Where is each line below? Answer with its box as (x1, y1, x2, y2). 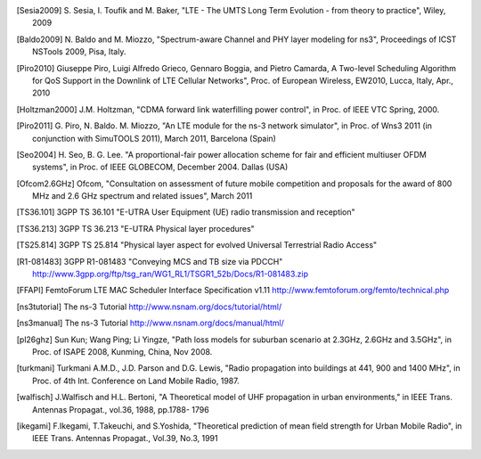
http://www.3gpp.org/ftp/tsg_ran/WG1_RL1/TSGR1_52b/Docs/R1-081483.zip (32, 268, 309, 280)
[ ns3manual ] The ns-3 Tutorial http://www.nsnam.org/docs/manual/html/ (16, 317, 285, 329)
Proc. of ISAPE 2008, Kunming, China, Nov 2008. (32, 346, 213, 357)
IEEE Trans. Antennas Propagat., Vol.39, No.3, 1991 (32, 433, 218, 444)
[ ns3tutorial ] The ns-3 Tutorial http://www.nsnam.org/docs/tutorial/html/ (16, 301, 282, 312)
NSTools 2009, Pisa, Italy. (32, 46, 126, 57)
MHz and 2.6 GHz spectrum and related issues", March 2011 (32, 191, 253, 201)
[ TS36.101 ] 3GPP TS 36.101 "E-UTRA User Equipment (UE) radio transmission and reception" (16, 207, 355, 217)
